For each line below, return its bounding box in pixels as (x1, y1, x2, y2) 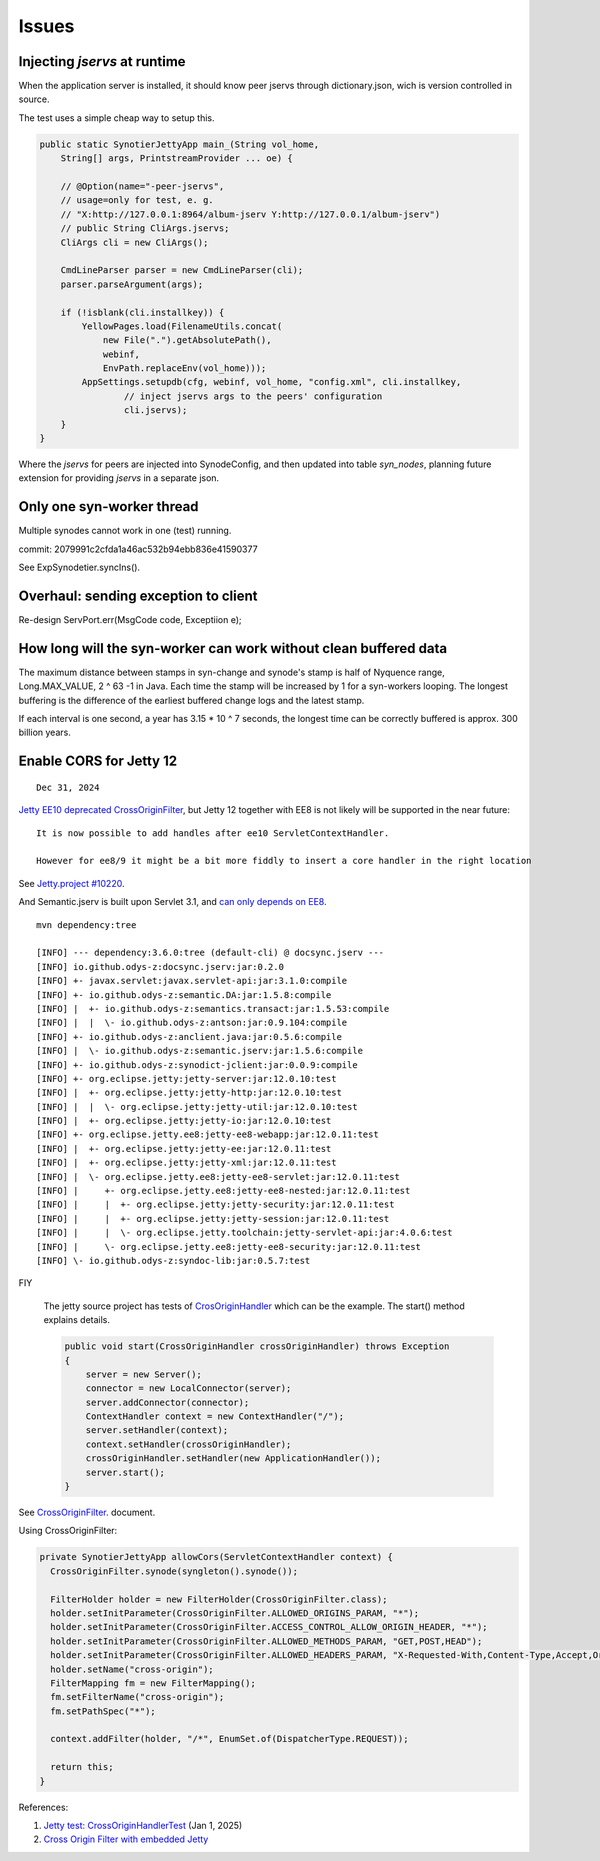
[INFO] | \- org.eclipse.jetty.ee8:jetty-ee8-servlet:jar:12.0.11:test (36, 1171, 400, 1182)
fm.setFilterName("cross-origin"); (50, 1691, 225, 1703)
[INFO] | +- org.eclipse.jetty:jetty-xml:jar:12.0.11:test (36, 1157, 337, 1169)
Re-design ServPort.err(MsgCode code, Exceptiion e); (18, 614, 242, 625)
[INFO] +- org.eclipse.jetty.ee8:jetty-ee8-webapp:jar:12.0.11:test (36, 1129, 379, 1140)
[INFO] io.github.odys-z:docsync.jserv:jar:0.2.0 (36, 961, 285, 972)
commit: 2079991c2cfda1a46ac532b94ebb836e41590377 (18, 543, 259, 555)
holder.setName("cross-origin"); (50, 1663, 214, 1675)
